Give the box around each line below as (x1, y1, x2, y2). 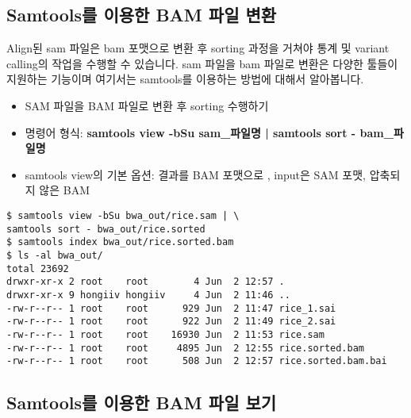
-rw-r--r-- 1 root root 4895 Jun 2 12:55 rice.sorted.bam (6, 342, 365, 354)
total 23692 (6, 263, 69, 274)
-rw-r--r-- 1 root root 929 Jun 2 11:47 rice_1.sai (6, 302, 336, 314)
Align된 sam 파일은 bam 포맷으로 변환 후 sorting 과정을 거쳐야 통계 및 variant (6, 40, 390, 56)
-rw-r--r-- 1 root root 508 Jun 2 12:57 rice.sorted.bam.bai (6, 355, 387, 367)
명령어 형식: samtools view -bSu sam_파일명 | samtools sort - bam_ (25, 124, 394, 140)
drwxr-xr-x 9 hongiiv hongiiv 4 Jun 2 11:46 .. (6, 289, 290, 301)
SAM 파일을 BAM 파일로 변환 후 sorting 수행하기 (25, 97, 269, 113)
